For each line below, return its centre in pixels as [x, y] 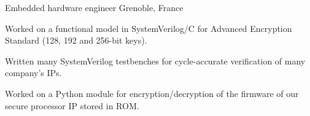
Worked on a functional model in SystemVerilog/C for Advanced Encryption [149, 28]
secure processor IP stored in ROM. [72, 105]
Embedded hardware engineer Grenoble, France [94, 7]
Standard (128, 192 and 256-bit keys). [76, 40]
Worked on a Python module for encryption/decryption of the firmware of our [152, 93]
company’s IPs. [33, 73]
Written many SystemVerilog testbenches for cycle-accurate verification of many [155, 60]
